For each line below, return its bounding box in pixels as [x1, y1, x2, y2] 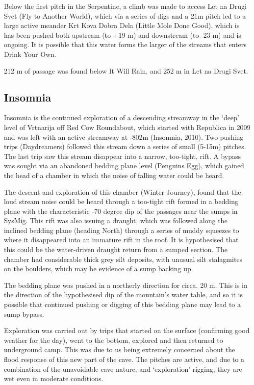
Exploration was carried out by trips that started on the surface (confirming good [4, 325, 250, 335]
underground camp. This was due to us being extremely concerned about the [4, 344, 235, 355]
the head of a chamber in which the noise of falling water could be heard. [4, 170, 224, 180]
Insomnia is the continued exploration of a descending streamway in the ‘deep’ [4, 112, 239, 123]
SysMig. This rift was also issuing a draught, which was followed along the [4, 215, 228, 226]
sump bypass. [4, 308, 44, 319]
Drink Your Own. [4, 49, 56, 59]
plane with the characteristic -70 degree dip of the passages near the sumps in [4, 205, 238, 216]
